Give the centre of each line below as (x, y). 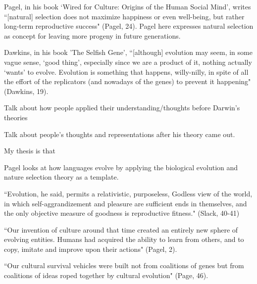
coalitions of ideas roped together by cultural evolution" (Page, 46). (106, 275)
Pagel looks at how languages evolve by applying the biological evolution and (121, 167)
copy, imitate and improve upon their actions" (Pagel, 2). (91, 249)
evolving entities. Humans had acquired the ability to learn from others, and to (124, 239)
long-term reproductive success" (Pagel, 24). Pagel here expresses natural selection (129, 26)
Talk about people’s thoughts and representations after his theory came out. (120, 134)
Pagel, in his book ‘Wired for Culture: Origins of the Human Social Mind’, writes (128, 6)
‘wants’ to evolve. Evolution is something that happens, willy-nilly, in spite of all (126, 71)
